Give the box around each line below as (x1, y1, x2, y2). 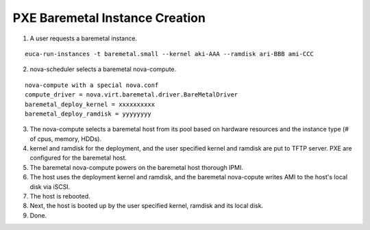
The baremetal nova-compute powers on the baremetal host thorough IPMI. (29, 163, 243, 171)
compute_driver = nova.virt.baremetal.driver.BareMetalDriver (25, 91, 238, 99)
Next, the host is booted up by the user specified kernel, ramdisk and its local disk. (29, 202, 264, 210)
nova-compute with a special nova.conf (25, 81, 159, 89)
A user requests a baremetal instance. (29, 34, 137, 42)
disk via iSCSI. (29, 182, 71, 191)
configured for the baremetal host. (29, 154, 127, 162)
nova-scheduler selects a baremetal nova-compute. (29, 65, 177, 73)
